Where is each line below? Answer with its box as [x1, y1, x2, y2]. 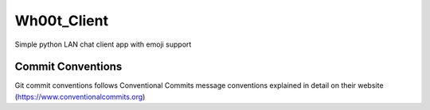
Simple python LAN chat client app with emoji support [14, 40, 192, 49]
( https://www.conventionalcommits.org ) [14, 92, 146, 101]
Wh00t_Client [14, 12, 109, 29]
